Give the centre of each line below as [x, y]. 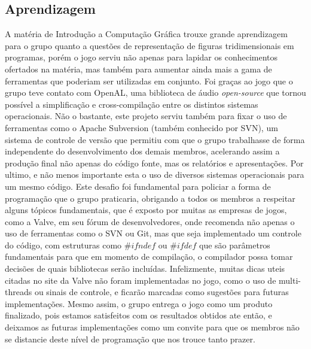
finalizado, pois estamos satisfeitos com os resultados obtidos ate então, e [138, 315]
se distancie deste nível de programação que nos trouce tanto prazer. [130, 339]
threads [19, 292]
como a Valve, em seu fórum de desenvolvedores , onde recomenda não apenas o [150, 221]
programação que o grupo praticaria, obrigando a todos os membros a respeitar [150, 198]
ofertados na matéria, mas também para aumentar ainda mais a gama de [138, 69]
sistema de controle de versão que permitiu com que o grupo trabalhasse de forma [155, 139]
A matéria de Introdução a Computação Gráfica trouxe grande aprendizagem [146, 34]
